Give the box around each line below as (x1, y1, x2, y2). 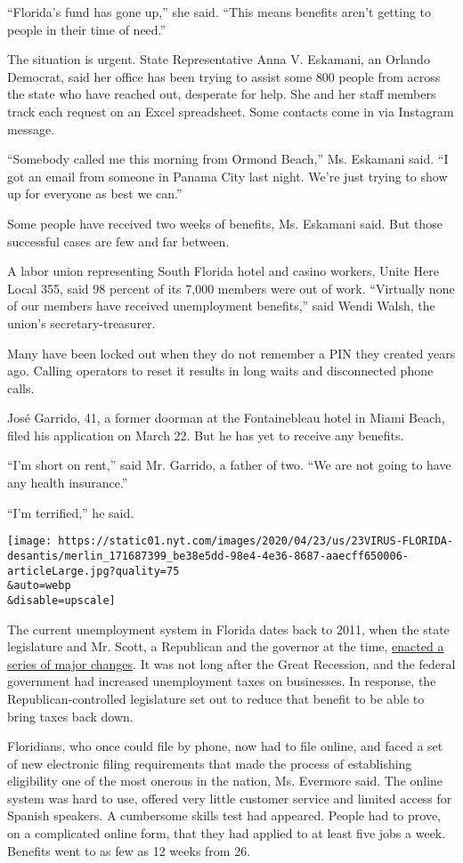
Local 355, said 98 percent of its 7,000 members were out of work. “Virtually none (7, 278, 455, 297)
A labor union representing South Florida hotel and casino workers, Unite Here (7, 262, 439, 280)
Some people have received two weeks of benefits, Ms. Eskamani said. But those (7, 214, 443, 232)
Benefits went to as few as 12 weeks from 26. (7, 841, 251, 859)
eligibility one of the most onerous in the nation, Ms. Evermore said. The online (7, 771, 443, 790)
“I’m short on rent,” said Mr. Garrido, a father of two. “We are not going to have (7, 456, 451, 474)
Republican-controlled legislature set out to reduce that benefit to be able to (7, 689, 425, 707)
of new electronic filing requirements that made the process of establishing (7, 754, 412, 772)
